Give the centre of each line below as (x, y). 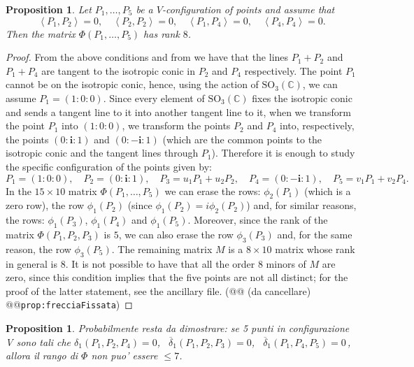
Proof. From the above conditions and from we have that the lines (147, 57)
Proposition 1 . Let (49, 9)
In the (19, 190)
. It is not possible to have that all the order (160, 263)
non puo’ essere (124, 355)
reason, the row (38, 249)
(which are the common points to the (242, 139)
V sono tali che (38, 341)
